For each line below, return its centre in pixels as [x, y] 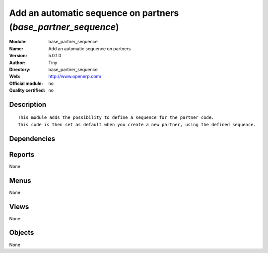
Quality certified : [27, 90]
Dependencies [32, 138]
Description [28, 104]
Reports [22, 154]
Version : [18, 56]
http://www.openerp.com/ [75, 77]
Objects [22, 233]
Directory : [20, 69]
